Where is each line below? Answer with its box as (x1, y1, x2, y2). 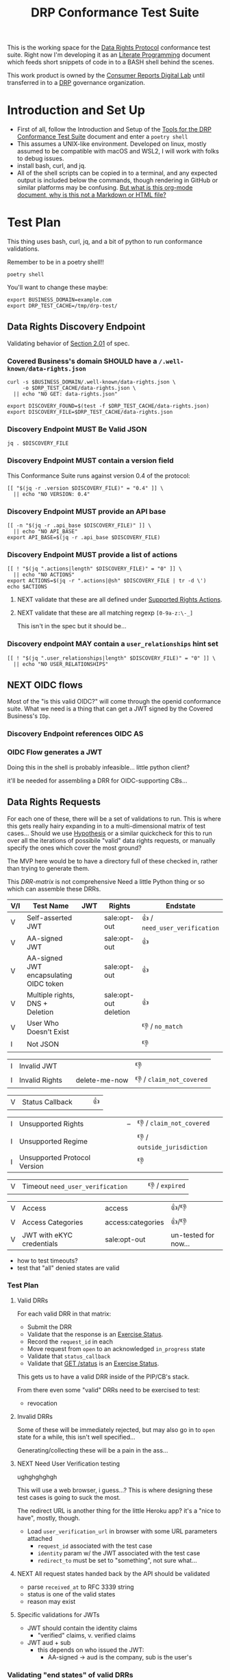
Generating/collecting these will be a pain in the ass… (16, 1446, 168, 1454)
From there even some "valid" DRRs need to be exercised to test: (16, 1385, 201, 1394)
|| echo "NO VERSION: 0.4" (13, 491, 90, 497)
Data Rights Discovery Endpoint (7, 321, 146, 333)
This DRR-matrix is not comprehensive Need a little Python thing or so (7, 877, 205, 885)
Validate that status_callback (27, 1352, 111, 1360)
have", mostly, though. (16, 1514, 81, 1522)
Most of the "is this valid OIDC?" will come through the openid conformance (7, 697, 221, 706)
